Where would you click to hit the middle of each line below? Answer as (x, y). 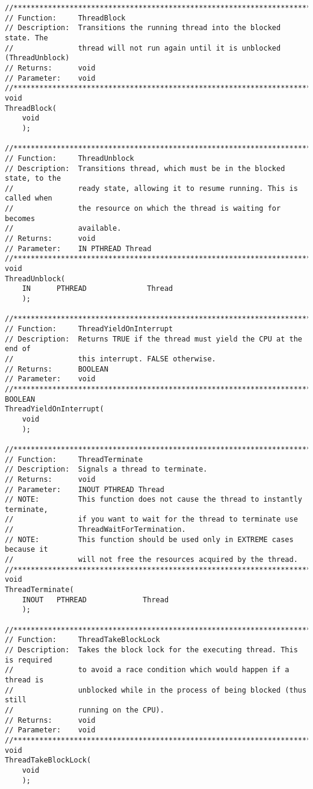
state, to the (33, 179)
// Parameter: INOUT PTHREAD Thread (85, 489)
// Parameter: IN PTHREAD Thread (78, 248)
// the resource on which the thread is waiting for (143, 209)
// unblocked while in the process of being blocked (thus (156, 690)
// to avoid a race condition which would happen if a (147, 670)
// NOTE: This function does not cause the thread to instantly (153, 500)
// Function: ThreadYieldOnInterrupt (89, 329)
